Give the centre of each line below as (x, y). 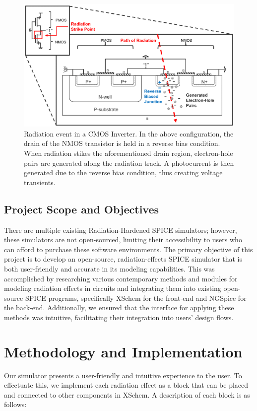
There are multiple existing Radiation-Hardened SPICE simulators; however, (121, 230)
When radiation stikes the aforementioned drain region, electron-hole (128, 153)
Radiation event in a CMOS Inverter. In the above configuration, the (129, 133)
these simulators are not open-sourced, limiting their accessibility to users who (123, 240)
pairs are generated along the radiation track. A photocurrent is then (129, 163)
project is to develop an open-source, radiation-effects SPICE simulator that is (123, 259)
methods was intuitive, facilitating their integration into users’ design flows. (119, 317)
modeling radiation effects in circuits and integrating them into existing (113, 288)
